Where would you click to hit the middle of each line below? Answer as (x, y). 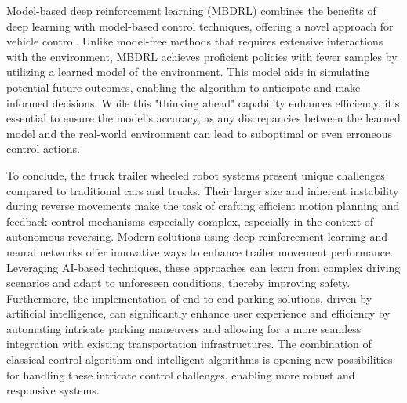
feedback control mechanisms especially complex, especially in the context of (190, 221)
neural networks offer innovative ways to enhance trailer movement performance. (200, 251)
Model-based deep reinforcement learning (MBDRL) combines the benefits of (191, 10)
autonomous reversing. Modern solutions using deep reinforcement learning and (197, 236)
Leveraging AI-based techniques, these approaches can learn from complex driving (203, 267)
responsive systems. (53, 390)
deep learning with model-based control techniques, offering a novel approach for (200, 25)
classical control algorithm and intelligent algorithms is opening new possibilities (200, 359)
